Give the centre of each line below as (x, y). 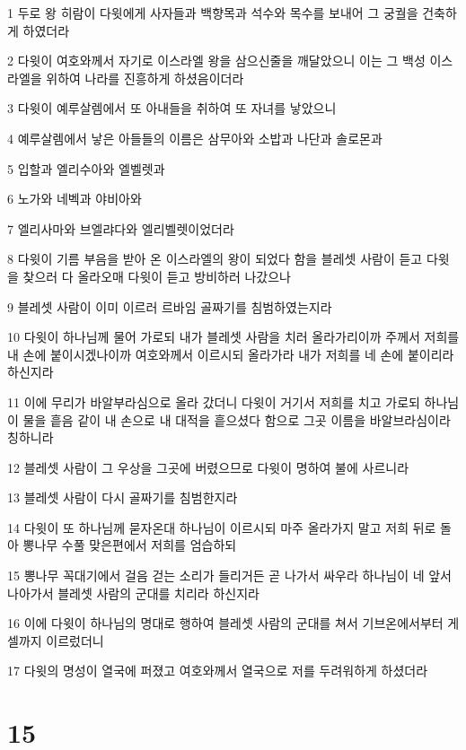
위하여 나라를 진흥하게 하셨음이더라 (145, 78)
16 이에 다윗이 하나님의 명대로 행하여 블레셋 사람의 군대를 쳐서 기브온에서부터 (225, 623)
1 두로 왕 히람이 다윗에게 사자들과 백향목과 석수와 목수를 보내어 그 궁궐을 (213, 13)
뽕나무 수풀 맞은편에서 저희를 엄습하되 (130, 545)
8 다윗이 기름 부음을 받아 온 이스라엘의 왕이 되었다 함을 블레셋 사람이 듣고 (215, 259)
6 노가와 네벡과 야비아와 (75, 199)
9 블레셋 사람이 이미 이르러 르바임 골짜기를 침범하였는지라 (170, 306)
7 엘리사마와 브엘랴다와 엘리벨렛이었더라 (121, 228)
